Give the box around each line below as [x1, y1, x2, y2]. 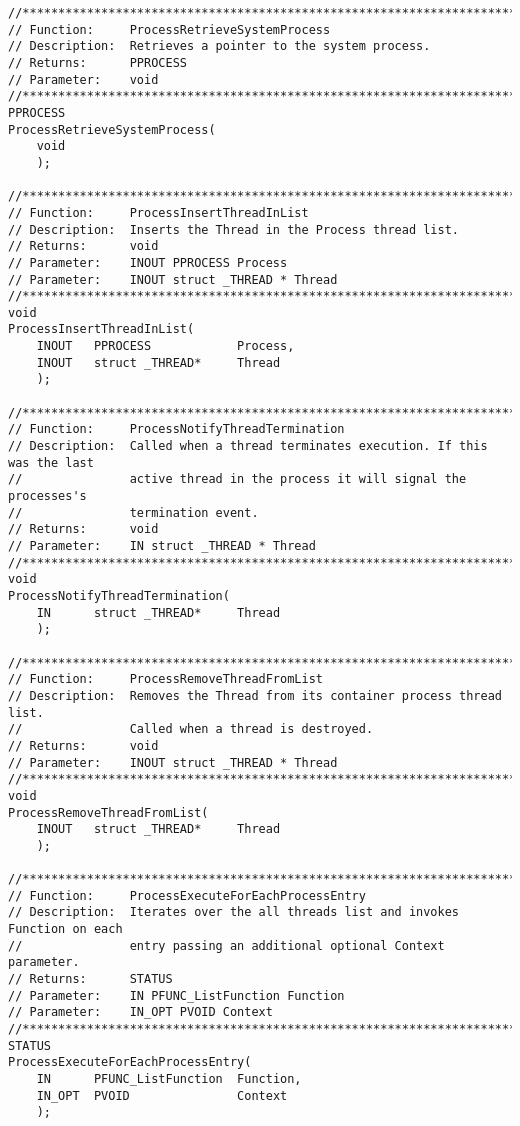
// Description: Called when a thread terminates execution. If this [8, 439, 488, 454]
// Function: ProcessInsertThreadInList [8, 205, 309, 220]
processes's [8, 489, 87, 504]
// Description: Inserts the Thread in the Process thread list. [8, 222, 460, 237]
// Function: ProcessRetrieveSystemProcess [8, 22, 331, 37]
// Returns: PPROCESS [8, 55, 187, 70]
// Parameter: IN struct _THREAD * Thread [8, 539, 316, 553]
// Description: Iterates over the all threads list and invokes [8, 905, 460, 920]
